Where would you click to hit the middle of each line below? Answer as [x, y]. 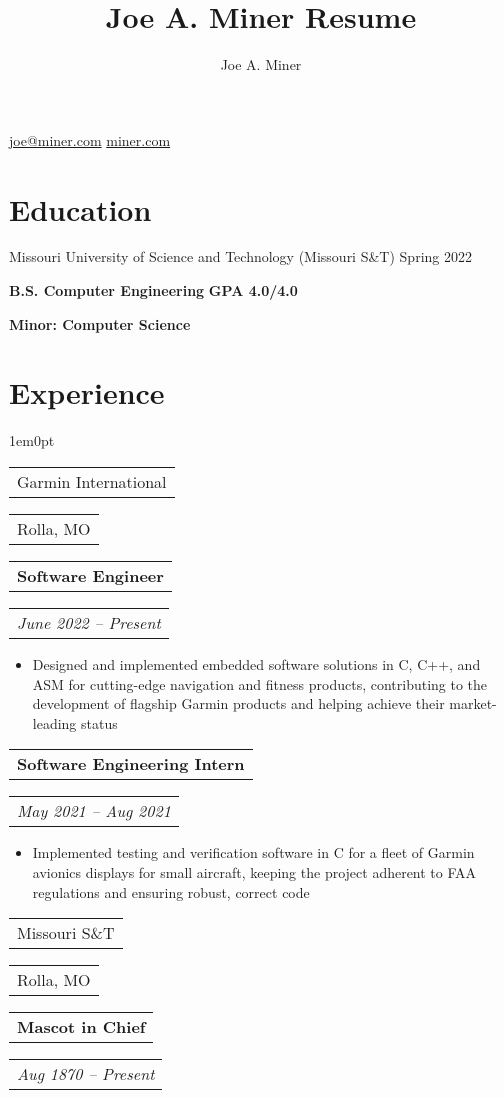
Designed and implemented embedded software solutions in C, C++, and [256, 663]
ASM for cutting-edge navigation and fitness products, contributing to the [260, 683]
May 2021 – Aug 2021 [94, 811]
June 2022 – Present [89, 622]
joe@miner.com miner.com [90, 139]
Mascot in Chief [81, 1027]
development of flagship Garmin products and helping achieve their [238, 703]
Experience [87, 392]
